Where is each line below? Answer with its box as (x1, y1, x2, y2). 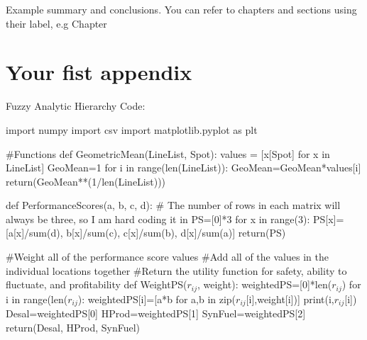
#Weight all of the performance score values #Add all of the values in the (6, 249, 329, 264)
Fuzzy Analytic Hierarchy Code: (6, 98, 146, 113)
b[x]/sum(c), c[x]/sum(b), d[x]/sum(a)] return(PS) (66, 225, 286, 240)
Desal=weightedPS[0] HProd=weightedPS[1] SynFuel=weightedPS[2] (6, 306, 306, 321)
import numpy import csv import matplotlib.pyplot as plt (6, 122, 258, 137)
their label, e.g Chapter (6, 16, 107, 30)
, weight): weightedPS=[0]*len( (197, 277, 332, 292)
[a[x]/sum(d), (6, 225, 63, 240)
